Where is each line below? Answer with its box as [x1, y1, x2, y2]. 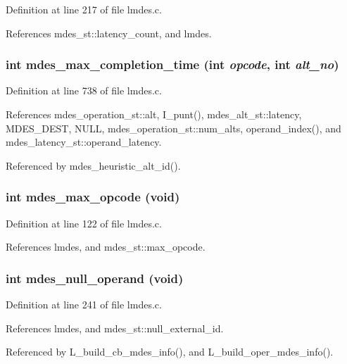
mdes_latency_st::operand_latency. [6, 134, 162, 149]
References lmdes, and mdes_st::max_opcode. [6, 239, 206, 254]
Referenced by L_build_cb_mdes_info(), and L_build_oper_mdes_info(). [6, 344, 334, 359]
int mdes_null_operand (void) [6, 269, 184, 287]
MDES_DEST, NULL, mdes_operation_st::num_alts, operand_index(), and [6, 120, 341, 135]
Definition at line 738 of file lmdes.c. [6, 83, 162, 98]
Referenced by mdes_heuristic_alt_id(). [6, 158, 181, 172]
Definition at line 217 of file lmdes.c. [6, 2, 162, 16]
